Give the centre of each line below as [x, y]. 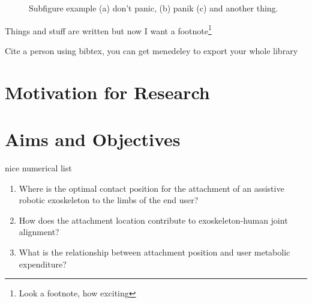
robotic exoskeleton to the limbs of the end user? [109, 200]
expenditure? [43, 264]
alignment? [39, 232]
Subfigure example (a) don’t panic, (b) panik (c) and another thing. [154, 8]
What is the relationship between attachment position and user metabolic [154, 252]
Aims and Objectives [93, 139]
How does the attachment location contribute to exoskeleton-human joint [153, 220]
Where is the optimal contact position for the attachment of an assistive [151, 188]
